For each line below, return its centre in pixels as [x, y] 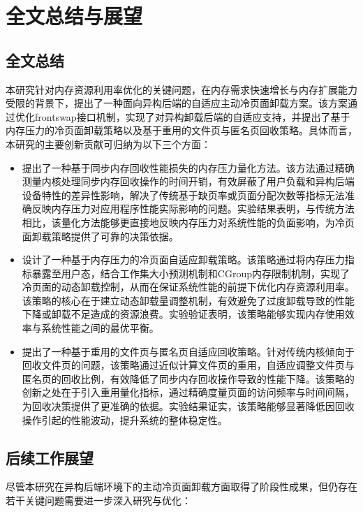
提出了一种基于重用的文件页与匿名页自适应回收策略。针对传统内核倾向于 [188, 351]
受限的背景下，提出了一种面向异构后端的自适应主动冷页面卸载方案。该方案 [177, 103]
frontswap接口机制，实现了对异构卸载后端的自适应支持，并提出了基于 [192, 116]
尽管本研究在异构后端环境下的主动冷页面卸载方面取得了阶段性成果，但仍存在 [181, 487]
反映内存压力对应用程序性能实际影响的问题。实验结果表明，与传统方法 [193, 209]
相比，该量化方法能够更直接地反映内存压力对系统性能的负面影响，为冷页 [188, 222]
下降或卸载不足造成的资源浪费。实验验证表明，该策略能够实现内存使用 [183, 314]
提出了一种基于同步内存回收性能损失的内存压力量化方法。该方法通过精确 [188, 167]
